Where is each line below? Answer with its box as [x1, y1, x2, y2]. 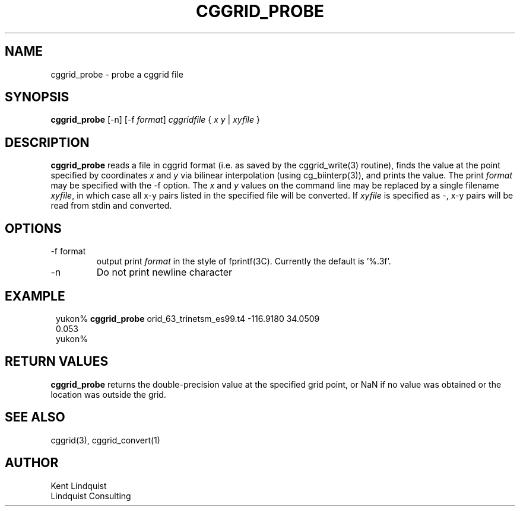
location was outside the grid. [50, 389, 166, 400]
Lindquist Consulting [50, 490, 131, 501]
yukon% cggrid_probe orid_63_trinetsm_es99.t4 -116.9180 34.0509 [56, 313, 320, 324]
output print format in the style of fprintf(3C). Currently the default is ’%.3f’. [96, 256, 391, 267]
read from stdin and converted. [50, 200, 172, 211]
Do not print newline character [96, 266, 233, 279]
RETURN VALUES [5, 354, 109, 369]
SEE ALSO [5, 410, 65, 425]
